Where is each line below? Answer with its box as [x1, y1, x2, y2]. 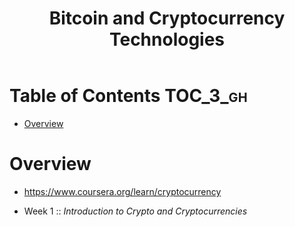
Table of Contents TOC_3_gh [9, 85, 248, 107]
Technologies [108, 28, 226, 51]
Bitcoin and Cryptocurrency [48, 7, 286, 30]
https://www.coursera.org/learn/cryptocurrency [23, 185, 222, 197]
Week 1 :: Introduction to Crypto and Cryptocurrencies [23, 205, 248, 217]
